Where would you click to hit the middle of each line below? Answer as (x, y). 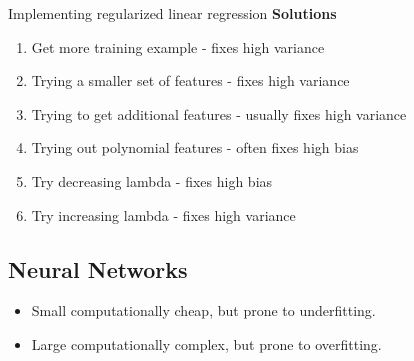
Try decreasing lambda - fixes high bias (152, 180)
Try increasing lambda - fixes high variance (163, 214)
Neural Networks (98, 268)
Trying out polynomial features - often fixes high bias (195, 147)
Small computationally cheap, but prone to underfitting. (203, 310)
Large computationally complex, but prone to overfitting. (206, 343)
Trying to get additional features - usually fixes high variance (219, 113)
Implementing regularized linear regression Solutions (172, 13)
